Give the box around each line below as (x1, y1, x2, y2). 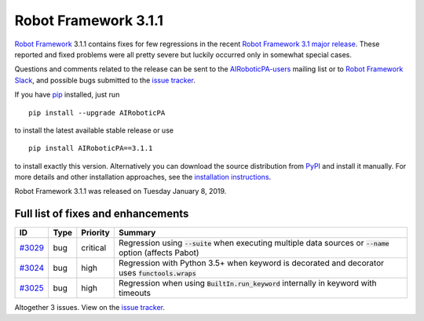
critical (81, 243, 107, 254)
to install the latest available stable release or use (14, 126, 174, 135)
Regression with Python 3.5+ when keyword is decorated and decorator (118, 257, 385, 268)
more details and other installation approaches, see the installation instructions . (14, 173, 272, 182)
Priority (81, 228, 110, 239)
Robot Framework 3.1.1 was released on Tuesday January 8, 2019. (14, 187, 227, 196)
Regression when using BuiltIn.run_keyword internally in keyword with (118, 278, 377, 289)
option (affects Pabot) (118, 247, 199, 258)
